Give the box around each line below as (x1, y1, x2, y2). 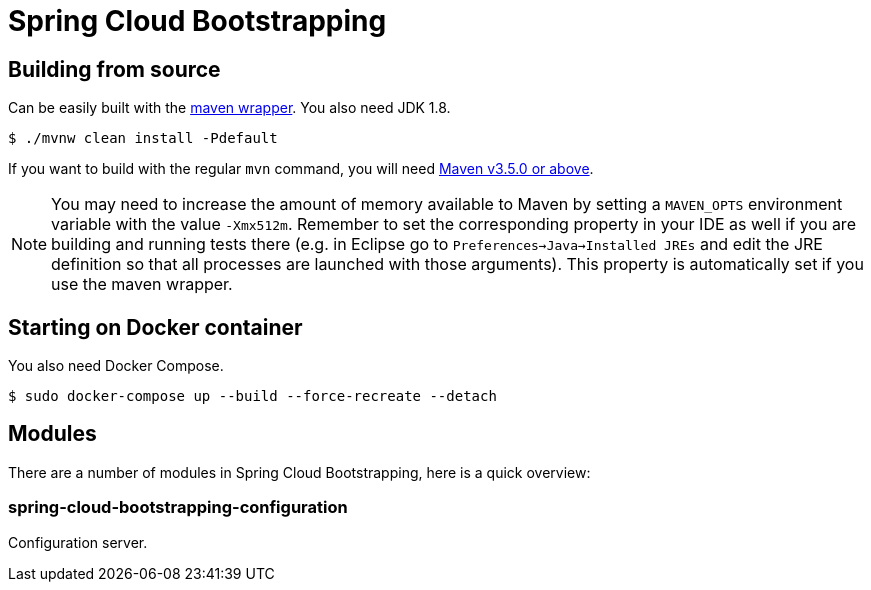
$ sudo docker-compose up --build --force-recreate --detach (8, 388, 497, 405)
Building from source (8, 56, 221, 82)
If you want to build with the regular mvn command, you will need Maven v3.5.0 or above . (8, 160, 594, 178)
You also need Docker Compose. (8, 357, 224, 375)
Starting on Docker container (8, 314, 303, 340)
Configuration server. (8, 533, 148, 551)
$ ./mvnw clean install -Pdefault (8, 130, 278, 147)
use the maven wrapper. (51, 274, 233, 295)
